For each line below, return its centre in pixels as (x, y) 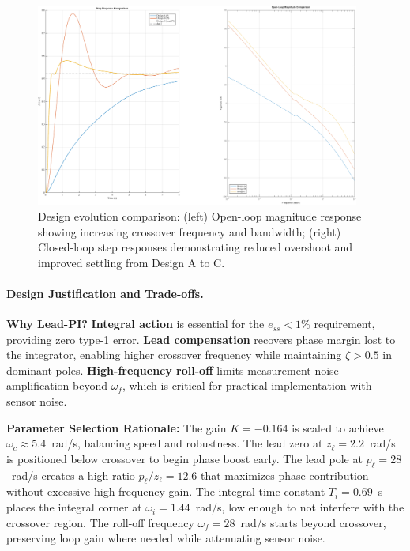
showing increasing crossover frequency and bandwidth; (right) (190, 231)
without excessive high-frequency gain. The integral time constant (166, 491)
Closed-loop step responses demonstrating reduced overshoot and (196, 247)
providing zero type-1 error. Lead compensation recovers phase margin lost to (201, 339)
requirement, (344, 324)
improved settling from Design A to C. (132, 262)
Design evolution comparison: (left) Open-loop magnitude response (200, 215)
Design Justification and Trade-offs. (105, 293)
